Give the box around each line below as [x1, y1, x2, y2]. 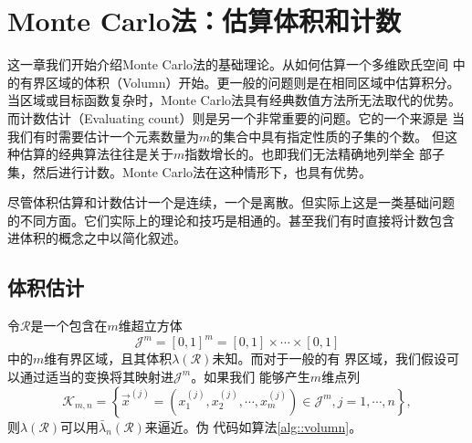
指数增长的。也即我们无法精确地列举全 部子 [184, 144, 445, 163]
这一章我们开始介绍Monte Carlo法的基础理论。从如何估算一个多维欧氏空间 [7, 55, 449, 74]
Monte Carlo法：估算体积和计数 [7, 2, 401, 39]
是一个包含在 [30, 316, 108, 335]
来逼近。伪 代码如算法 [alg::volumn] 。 [144, 417, 362, 436]
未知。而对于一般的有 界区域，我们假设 [212, 349, 447, 368]
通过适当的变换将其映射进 [19, 366, 173, 385]
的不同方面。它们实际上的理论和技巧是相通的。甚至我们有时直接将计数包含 [7, 210, 455, 229]
